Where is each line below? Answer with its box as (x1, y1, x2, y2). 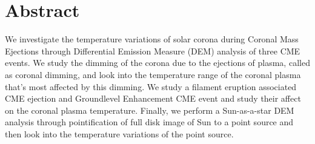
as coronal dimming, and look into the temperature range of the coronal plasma (5, 68, 301, 80)
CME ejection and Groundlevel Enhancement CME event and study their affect (5, 92, 301, 105)
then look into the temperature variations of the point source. (5, 127, 234, 140)
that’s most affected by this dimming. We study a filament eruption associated (5, 80, 297, 93)
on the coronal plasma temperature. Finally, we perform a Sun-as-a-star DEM (5, 103, 294, 116)
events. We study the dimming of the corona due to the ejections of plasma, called (5, 56, 310, 69)
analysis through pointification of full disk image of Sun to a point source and (5, 116, 294, 128)
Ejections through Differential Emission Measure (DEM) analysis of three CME (5, 44, 300, 57)
